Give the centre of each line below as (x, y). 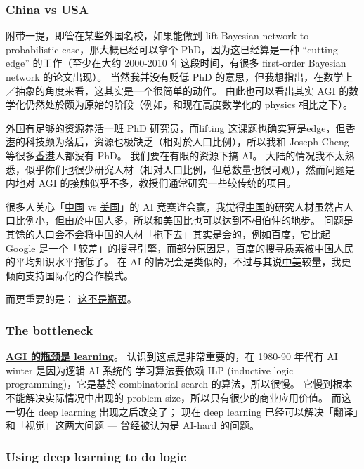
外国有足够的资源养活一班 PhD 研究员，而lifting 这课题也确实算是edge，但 (176, 127)
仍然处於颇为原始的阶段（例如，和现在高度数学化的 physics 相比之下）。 (189, 104)
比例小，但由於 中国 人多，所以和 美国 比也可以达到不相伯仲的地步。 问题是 (184, 220)
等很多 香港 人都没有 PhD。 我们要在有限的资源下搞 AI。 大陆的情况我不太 (175, 155)
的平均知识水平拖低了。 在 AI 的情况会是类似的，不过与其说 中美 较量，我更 (178, 262)
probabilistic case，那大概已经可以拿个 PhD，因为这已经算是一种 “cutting (172, 49)
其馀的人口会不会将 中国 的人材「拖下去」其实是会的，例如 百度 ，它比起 (168, 233)
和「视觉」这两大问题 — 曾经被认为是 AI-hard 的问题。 (132, 425)
